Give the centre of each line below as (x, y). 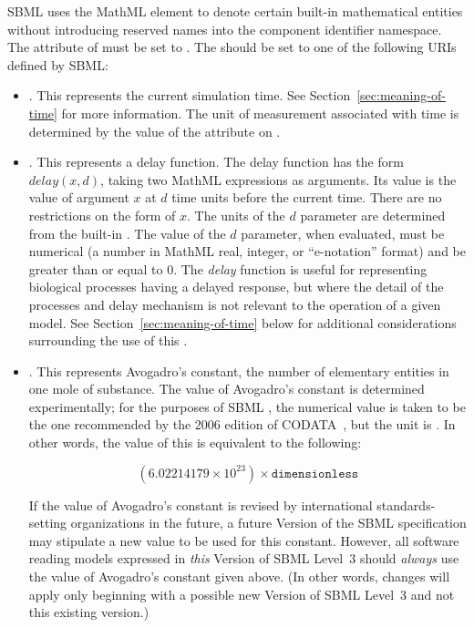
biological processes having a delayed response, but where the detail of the (236, 287)
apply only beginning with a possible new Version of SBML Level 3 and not (242, 594)
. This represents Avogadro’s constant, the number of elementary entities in (239, 371)
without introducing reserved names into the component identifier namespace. (225, 29)
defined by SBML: (58, 64)
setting (48, 523)
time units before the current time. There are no (307, 197)
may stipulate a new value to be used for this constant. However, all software (244, 540)
